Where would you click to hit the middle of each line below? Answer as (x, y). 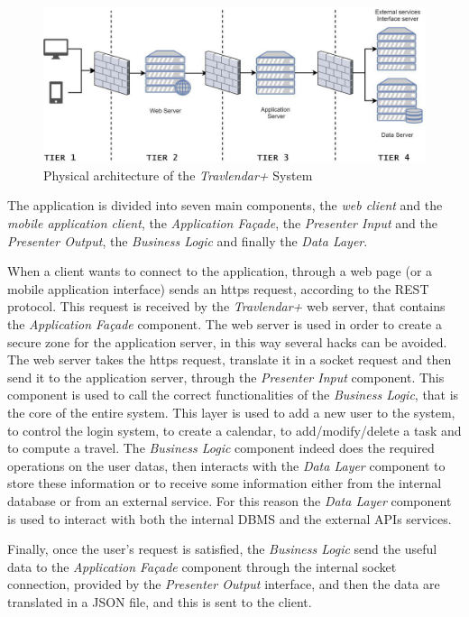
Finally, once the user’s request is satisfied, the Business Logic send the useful (222, 549)
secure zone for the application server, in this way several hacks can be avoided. (227, 341)
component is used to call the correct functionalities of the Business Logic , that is (233, 395)
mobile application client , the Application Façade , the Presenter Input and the (222, 223)
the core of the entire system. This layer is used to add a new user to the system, (231, 412)
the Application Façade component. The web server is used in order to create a (225, 324)
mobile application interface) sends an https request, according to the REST (218, 288)
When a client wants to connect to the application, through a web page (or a (220, 271)
